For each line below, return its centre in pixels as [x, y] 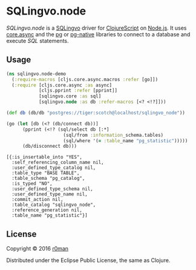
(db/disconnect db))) [50, 147]
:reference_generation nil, [47, 210]
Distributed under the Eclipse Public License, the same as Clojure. [88, 260]
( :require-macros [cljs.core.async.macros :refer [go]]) [85, 79]
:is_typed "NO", [32, 184]
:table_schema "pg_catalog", [48, 179]
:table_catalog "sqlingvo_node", [54, 205]
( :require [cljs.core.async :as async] [62, 85]
